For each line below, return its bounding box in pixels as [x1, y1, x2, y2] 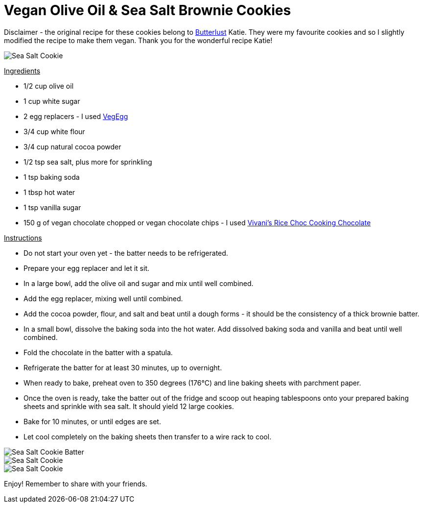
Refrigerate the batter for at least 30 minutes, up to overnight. [23, 363, 222, 372]
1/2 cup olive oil [23, 81, 74, 90]
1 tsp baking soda [23, 172, 80, 181]
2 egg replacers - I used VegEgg [23, 112, 128, 121]
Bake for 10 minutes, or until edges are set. [23, 417, 161, 426]
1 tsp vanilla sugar [23, 203, 81, 212]
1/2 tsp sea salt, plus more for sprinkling [23, 157, 152, 166]
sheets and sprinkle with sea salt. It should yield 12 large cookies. [23, 402, 234, 410]
